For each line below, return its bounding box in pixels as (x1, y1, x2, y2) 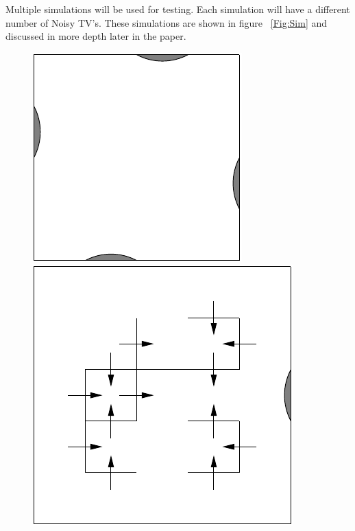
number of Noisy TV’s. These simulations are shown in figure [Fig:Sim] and (5, 15, 328, 29)
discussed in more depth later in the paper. (5, 29, 186, 43)
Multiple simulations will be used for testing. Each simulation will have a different (5, 2, 350, 16)
